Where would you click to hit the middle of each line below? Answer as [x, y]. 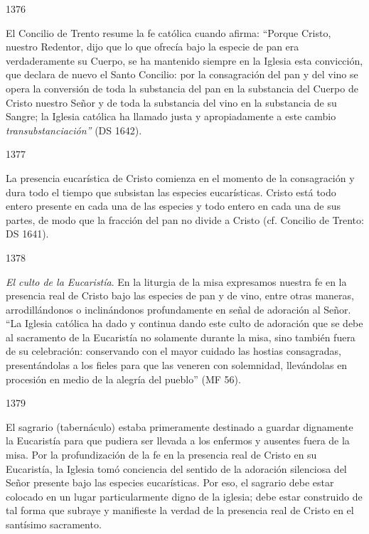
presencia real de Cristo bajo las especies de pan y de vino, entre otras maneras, [180, 295]
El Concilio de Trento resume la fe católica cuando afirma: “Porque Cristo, [169, 32]
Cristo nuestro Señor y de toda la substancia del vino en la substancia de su [171, 102]
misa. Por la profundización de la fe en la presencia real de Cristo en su [161, 455]
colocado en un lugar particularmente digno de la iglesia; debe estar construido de [184, 496]
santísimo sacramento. [54, 524]
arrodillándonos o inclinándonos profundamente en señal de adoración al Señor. [178, 309]
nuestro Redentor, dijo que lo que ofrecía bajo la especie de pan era [153, 47]
